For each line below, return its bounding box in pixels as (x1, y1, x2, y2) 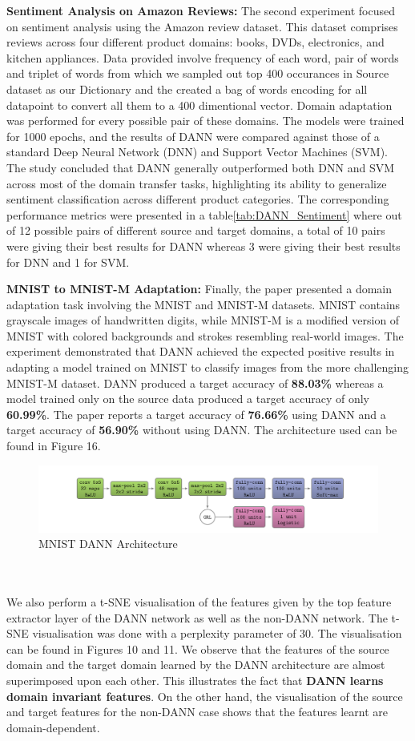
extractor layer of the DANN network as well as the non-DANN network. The (6, 609, 388, 626)
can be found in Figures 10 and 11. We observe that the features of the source (6, 640, 389, 657)
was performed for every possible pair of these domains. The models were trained (6, 112, 405, 129)
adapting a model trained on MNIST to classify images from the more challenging (6, 359, 409, 376)
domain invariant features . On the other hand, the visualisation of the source (6, 687, 403, 704)
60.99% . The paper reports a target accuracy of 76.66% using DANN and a (6, 405, 386, 422)
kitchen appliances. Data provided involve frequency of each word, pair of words (6, 49, 399, 66)
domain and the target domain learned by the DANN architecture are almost (6, 656, 385, 673)
